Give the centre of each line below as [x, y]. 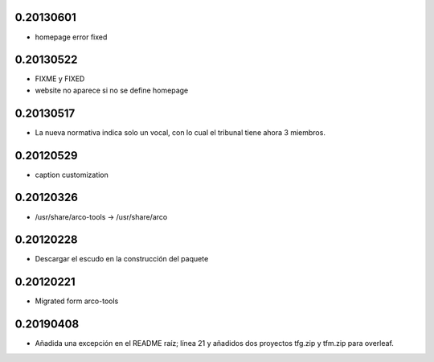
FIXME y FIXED [60, 79]
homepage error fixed [71, 37]
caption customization [72, 175]
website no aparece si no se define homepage [112, 90]
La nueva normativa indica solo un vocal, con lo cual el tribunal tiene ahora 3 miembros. [180, 132]
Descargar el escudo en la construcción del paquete [122, 259]
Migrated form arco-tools [77, 301]
